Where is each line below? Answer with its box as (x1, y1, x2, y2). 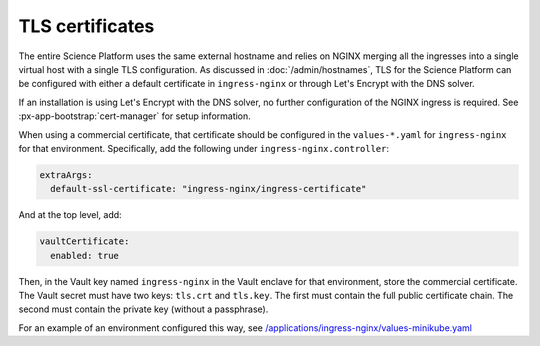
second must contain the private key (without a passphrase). (18, 303, 269, 315)
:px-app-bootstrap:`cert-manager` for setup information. (18, 110, 252, 122)
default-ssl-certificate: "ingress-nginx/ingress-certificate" (50, 183, 367, 195)
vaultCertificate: (39, 236, 130, 247)
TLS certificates (18, 15, 155, 37)
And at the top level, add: (18, 209, 122, 221)
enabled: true (50, 250, 120, 261)
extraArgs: (39, 169, 93, 180)
